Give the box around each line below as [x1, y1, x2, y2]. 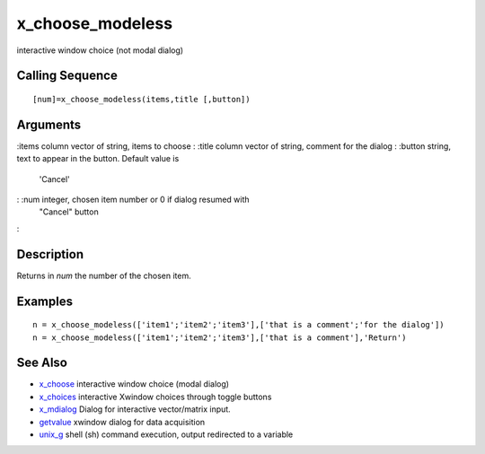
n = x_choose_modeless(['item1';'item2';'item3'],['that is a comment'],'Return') [32, 332, 407, 343]
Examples [16, 293, 74, 309]
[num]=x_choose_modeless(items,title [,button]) [32, 94, 251, 104]
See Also [16, 355, 67, 371]
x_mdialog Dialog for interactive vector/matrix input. [39, 404, 231, 415]
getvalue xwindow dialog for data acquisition [39, 416, 206, 427]
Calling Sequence [16, 68, 119, 83]
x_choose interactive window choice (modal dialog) [39, 379, 229, 389]
